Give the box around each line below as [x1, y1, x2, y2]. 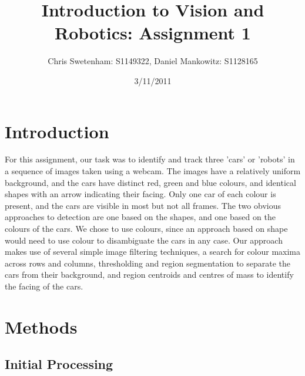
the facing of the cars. [5, 279, 83, 292]
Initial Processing [5, 355, 113, 373]
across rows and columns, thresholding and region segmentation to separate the [5, 257, 291, 269]
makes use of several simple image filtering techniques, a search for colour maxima [5, 245, 301, 258]
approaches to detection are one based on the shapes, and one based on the [5, 211, 276, 223]
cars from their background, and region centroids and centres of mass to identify [5, 268, 294, 281]
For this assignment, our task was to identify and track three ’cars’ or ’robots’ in [5, 153, 295, 165]
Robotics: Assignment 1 [55, 21, 251, 45]
